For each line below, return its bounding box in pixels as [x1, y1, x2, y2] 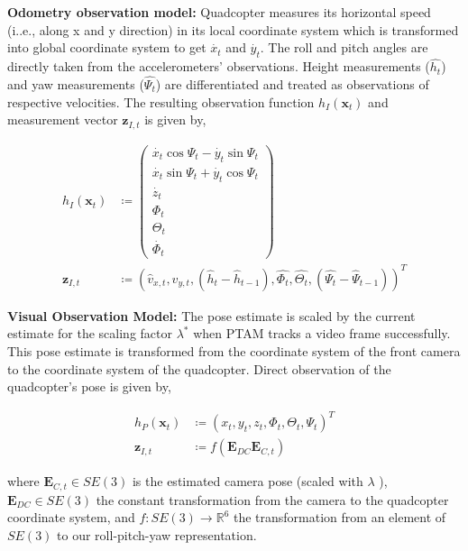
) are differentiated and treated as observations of [155, 75, 429, 94]
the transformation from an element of [233, 508, 446, 527]
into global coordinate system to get [7, 38, 206, 57]
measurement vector [7, 110, 118, 129]
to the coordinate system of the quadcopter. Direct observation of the [7, 359, 391, 378]
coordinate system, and [7, 508, 135, 527]
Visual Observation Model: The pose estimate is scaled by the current [7, 306, 416, 325]
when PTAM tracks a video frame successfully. [193, 324, 451, 343]
